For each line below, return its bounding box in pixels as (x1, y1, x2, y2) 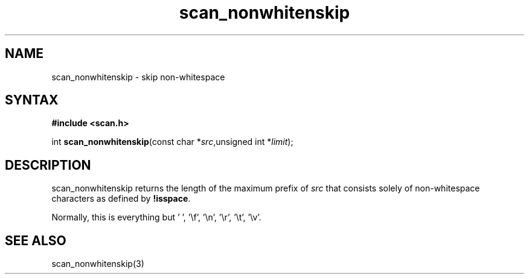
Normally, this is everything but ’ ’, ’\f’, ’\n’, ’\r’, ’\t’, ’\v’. (51, 212, 261, 223)
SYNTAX (5, 92, 59, 108)
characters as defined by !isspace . (51, 193, 191, 204)
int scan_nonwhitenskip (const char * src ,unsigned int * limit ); (51, 136, 293, 147)
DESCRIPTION (5, 157, 91, 173)
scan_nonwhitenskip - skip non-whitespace (51, 71, 225, 82)
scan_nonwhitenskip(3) (51, 258, 144, 269)
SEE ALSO (5, 232, 66, 248)
